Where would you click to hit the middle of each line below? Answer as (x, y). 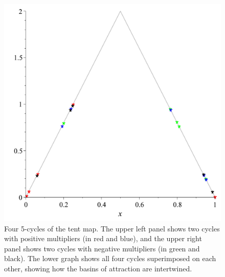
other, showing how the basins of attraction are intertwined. (98, 268)
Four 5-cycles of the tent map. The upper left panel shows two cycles (112, 228)
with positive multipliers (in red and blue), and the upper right (103, 238)
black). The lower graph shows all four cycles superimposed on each (110, 258)
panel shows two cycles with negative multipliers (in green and (102, 248)
